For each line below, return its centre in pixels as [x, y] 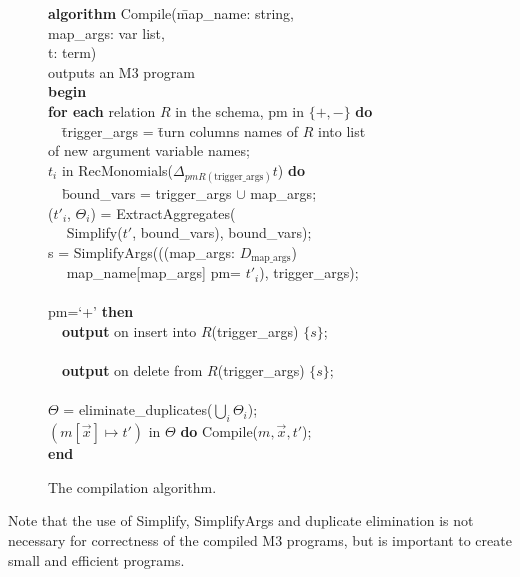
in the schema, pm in [239, 110]
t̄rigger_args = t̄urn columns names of [180, 130]
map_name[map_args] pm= [154, 272]
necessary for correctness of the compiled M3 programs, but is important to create [260, 539]
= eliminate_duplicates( [138, 409]
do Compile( [219, 431]
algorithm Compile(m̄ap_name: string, [171, 13]
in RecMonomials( [117, 169]
